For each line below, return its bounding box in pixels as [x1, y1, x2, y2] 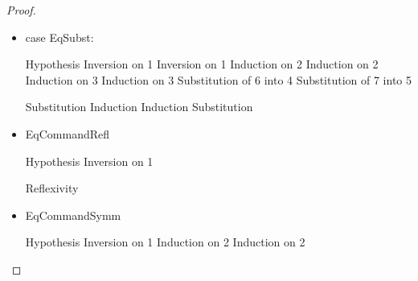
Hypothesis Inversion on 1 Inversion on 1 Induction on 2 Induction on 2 [25, 56, 379, 72]
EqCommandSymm [25, 206, 121, 223]
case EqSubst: [25, 28, 94, 45]
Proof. [6, 2, 36, 18]
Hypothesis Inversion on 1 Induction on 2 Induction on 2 [25, 233, 305, 250]
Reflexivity [25, 180, 79, 196]
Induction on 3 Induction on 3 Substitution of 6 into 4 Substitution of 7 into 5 [25, 71, 412, 88]
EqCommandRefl [25, 125, 110, 142]
